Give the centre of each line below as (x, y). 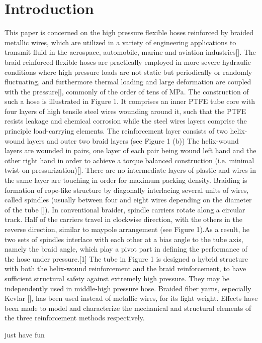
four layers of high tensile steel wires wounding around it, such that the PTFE (125, 111)
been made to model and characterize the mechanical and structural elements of (128, 308)
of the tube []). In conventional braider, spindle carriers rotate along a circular (125, 209)
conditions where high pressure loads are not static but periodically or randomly (128, 72)
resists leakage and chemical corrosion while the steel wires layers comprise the (126, 121)
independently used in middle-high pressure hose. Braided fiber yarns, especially (128, 288)
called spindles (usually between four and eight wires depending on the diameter (128, 200)
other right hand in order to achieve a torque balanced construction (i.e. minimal (129, 160)
